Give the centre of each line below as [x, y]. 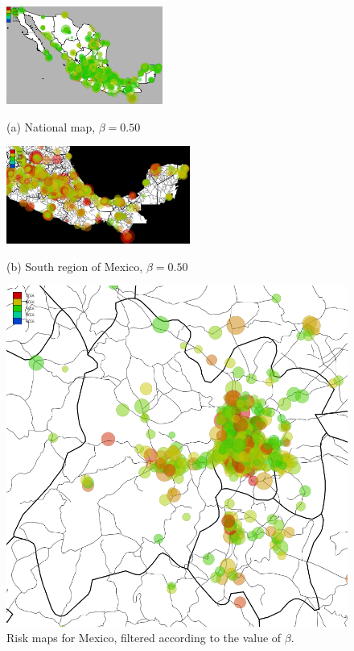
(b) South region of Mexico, [75, 266]
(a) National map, [51, 126]
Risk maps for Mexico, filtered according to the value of [144, 638]
